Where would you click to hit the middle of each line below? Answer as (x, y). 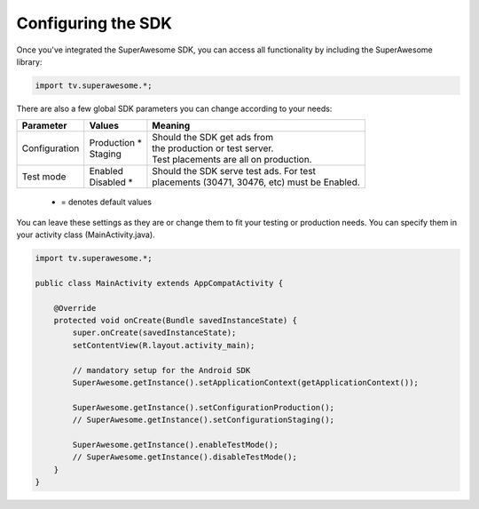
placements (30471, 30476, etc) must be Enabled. (256, 182)
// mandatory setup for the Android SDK (161, 370)
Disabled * (111, 182)
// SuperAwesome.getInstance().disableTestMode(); (185, 457)
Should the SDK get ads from (213, 138)
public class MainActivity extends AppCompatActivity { (159, 283)
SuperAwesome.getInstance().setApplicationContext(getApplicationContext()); (245, 382)
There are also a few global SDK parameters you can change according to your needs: (174, 108)
